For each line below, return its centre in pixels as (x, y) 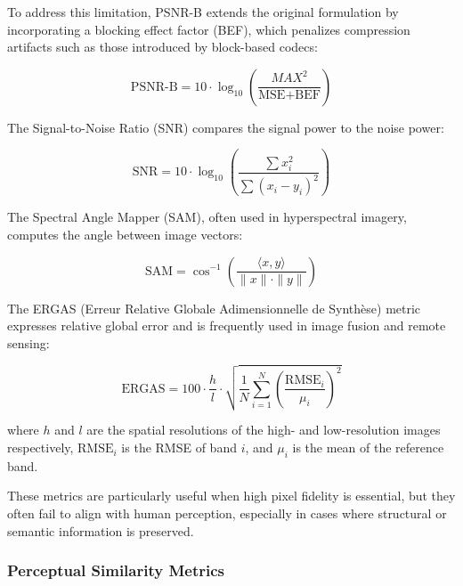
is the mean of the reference (368, 448)
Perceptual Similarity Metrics (116, 570)
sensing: (28, 342)
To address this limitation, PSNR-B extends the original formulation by (203, 12)
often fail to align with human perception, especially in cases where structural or (227, 513)
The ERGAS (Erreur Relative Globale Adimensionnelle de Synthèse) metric (214, 308)
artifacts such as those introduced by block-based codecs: (162, 47)
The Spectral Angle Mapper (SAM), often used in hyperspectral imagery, (207, 217)
